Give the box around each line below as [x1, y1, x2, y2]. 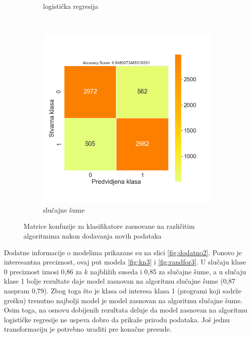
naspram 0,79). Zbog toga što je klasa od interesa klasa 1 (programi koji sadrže [4, 285, 242, 295]
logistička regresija [43, 1, 98, 11]
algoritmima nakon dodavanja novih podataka [23, 230, 162, 241]
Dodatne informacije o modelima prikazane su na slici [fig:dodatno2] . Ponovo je [4, 247, 242, 257]
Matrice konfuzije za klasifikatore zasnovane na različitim [23, 221, 195, 231]
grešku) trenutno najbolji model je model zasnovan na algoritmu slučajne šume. [4, 295, 243, 305]
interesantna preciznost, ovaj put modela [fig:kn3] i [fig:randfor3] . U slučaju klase [4, 257, 246, 267]
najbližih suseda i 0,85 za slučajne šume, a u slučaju [90, 266, 246, 276]
